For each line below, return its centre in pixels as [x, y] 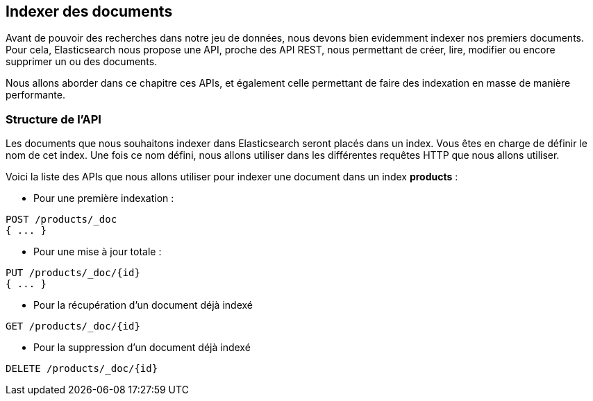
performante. [35, 95]
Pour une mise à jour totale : [98, 252]
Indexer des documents [89, 11]
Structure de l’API [53, 119]
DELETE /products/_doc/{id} [82, 369]
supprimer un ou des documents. [82, 62]
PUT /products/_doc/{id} [73, 273]
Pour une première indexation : [104, 198]
